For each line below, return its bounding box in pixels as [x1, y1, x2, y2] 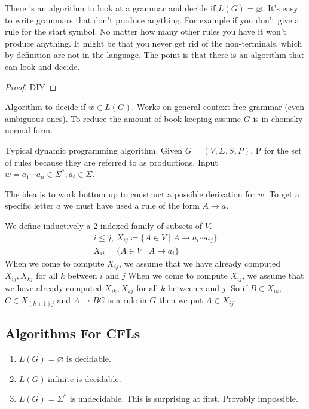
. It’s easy [262, 2, 298, 14]
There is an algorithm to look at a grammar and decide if [5, 2, 216, 14]
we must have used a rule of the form [63, 199, 200, 212]
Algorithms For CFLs [5, 324, 140, 343]
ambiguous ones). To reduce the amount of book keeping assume [5, 112, 241, 124]
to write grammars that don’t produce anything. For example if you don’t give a [5, 13, 299, 26]
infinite [47, 375, 74, 384]
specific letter [5, 199, 54, 212]
